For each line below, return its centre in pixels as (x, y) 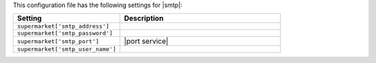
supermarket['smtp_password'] (65, 34)
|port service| (146, 42)
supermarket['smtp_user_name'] (66, 49)
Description (144, 19)
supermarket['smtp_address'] (63, 27)
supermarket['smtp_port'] (58, 41)
